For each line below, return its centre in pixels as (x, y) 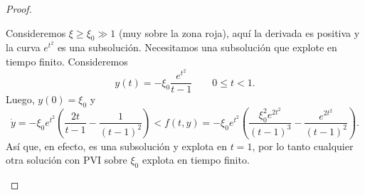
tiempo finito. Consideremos (67, 61)
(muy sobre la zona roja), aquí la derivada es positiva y (239, 32)
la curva (23, 47)
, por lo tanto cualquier (303, 146)
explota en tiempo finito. (196, 160)
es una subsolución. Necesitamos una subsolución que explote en (197, 47)
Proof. (19, 9)
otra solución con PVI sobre (67, 160)
